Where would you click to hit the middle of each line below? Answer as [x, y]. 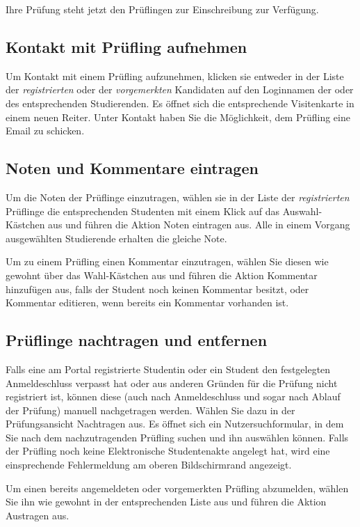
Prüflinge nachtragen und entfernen [137, 340]
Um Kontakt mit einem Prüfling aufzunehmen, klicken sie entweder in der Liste [175, 76]
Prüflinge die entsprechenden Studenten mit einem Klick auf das [143, 211]
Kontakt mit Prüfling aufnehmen [126, 46]
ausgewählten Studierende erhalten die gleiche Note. [116, 238]
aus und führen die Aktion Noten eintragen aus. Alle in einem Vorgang [199, 225]
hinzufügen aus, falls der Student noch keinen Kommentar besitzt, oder [157, 289]
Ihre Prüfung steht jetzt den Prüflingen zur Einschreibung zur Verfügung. [162, 9]
